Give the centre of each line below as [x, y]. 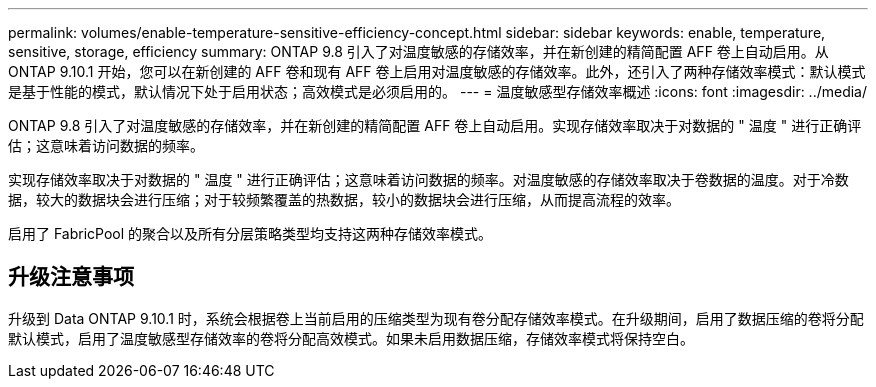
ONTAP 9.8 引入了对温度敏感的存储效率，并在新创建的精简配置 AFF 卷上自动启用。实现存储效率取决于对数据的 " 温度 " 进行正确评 [435, 125]
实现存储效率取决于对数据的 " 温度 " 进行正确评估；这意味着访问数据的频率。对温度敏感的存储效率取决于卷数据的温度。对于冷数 [428, 179]
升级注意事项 [71, 277]
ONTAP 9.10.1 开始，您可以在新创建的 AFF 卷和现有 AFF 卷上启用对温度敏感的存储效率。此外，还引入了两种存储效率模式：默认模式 [437, 71]
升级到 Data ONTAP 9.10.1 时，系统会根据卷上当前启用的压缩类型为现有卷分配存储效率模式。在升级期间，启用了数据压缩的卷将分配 [436, 318]
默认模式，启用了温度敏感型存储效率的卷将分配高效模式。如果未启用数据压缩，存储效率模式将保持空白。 [351, 338]
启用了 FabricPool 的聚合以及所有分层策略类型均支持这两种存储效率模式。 [250, 233]
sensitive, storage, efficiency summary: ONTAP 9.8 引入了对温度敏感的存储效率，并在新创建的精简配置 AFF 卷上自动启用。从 [418, 51]
